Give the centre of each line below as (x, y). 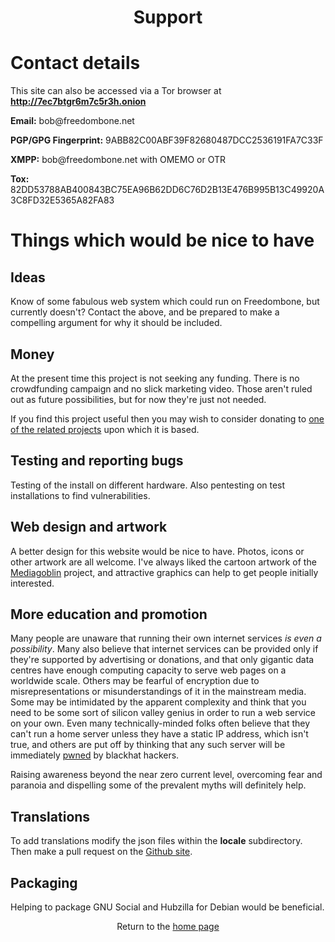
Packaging (44, 882)
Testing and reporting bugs (97, 461)
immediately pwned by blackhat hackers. (95, 755)
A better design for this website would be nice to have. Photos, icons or (157, 551)
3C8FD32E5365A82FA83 (62, 200)
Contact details (75, 63)
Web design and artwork (89, 527)
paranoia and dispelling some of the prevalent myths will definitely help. (158, 785)
